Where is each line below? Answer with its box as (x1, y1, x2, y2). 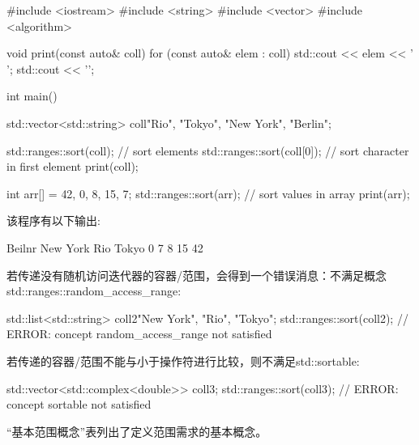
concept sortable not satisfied (6, 396, 152, 413)
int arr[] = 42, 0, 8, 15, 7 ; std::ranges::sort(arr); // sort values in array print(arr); (6, 184, 410, 201)
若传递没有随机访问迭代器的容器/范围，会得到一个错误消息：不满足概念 (6, 266, 387, 283)
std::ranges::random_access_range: (6, 282, 182, 299)
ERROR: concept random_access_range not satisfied (6, 325, 272, 342)
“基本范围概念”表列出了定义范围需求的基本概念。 (6, 422, 267, 439)
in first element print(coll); (6, 158, 139, 175)
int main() (6, 87, 58, 104)
